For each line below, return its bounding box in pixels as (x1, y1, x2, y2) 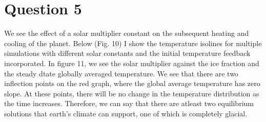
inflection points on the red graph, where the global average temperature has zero (4, 78, 260, 89)
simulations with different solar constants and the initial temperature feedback (4, 48, 251, 58)
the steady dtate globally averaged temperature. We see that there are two (4, 68, 238, 78)
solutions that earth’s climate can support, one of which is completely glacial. (4, 108, 248, 118)
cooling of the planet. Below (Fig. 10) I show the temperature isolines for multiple (4, 37, 262, 48)
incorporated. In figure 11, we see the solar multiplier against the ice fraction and (4, 57, 259, 68)
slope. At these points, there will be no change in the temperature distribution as (4, 88, 259, 98)
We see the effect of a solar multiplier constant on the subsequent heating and (4, 28, 249, 38)
